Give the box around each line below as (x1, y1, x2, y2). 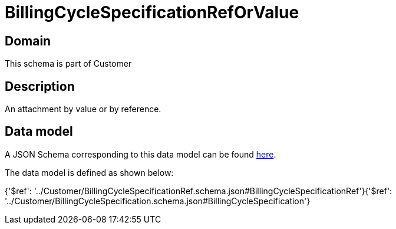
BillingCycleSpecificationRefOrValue (5, 2, 299, 22)
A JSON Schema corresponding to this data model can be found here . (5, 149, 276, 159)
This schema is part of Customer (5, 58, 132, 69)
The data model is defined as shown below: (5, 167, 174, 178)
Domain (5, 33, 51, 48)
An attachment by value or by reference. (5, 104, 161, 114)
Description (5, 78, 75, 94)
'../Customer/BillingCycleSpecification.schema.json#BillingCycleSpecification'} (5, 195, 311, 206)
